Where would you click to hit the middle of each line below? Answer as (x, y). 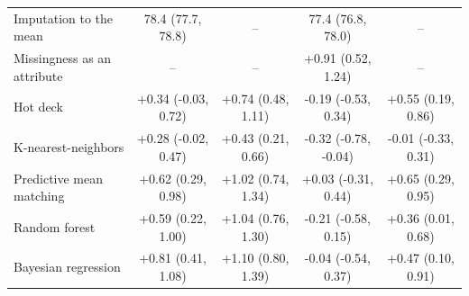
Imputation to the (64, 18)
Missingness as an (63, 58)
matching (39, 196)
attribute (38, 75)
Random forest (55, 226)
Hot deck (38, 107)
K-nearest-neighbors (69, 146)
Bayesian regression (67, 267)
